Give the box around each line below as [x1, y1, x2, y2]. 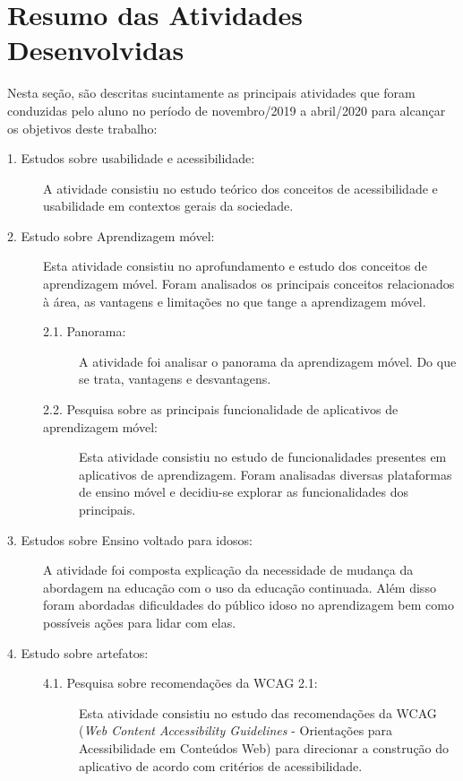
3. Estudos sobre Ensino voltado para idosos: [7, 530, 253, 549]
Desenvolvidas [7, 31, 184, 68]
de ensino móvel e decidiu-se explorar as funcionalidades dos [79, 482, 408, 501]
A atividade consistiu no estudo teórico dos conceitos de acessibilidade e [43, 178, 438, 197]
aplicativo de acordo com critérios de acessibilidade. [79, 756, 363, 775]
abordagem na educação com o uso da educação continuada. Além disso [43, 577, 436, 596]
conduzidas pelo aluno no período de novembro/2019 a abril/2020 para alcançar [7, 100, 446, 119]
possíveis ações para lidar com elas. [43, 612, 236, 631]
